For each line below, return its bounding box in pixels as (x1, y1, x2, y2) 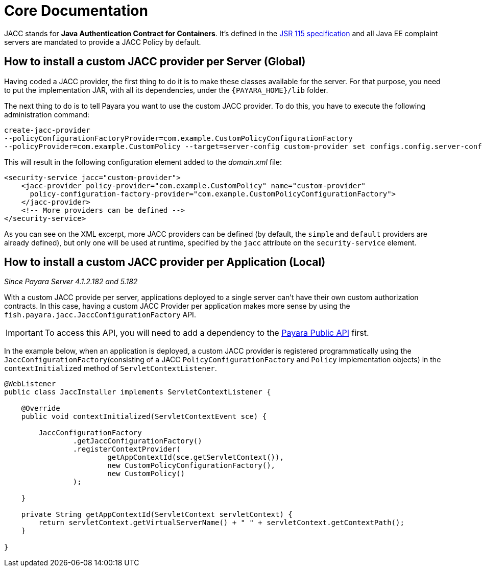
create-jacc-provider (4, 126, 90, 134)
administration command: (4, 110, 90, 119)
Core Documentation (4, 2, 148, 19)
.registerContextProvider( (73, 445, 181, 454)
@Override (21, 404, 60, 413)
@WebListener (4, 380, 56, 388)
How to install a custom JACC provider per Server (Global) (4, 55, 306, 68)
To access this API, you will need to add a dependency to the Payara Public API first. (44, 328, 369, 338)
